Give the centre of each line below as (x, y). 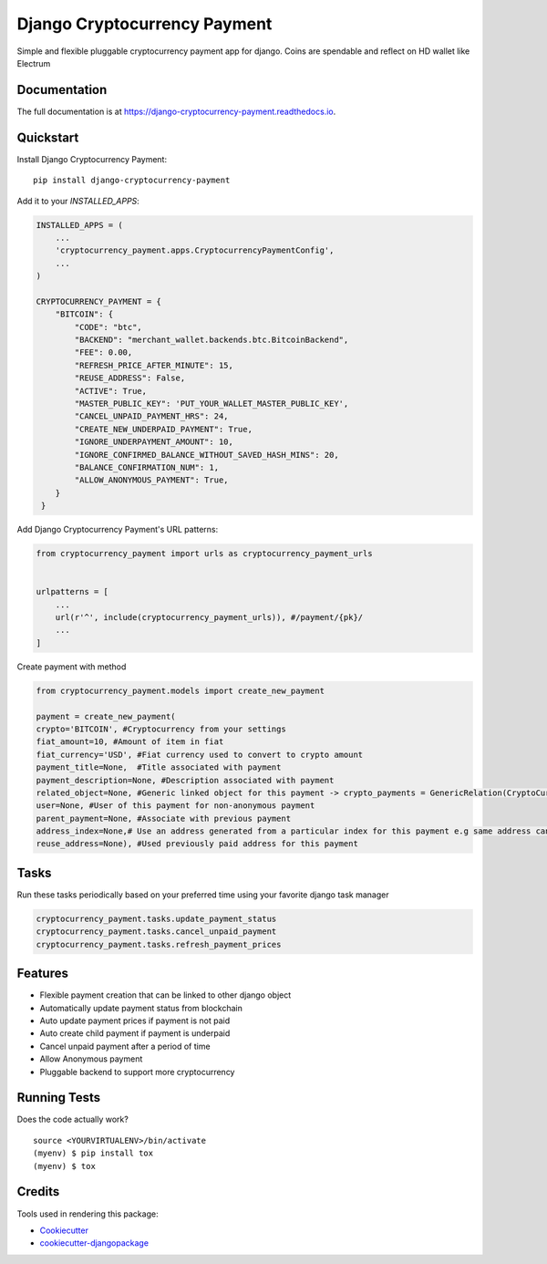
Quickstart (48, 137)
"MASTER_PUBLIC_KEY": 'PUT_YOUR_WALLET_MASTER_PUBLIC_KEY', (212, 403)
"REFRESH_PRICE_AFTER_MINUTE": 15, (154, 365)
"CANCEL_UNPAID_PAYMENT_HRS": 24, (151, 416)
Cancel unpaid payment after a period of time (125, 1046)
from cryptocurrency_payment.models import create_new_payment (181, 690)
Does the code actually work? (73, 1119)
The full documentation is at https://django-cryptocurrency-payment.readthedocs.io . (176, 111)
